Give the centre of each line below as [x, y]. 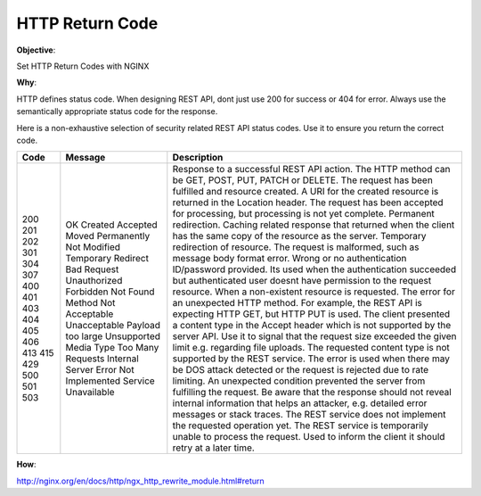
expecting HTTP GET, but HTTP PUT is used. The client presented [311, 314]
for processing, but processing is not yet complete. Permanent [304, 214]
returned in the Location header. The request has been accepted [308, 203]
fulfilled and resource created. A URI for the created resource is [306, 192]
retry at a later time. [214, 448]
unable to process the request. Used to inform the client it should [309, 437]
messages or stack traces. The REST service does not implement [309, 415]
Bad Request [92, 269]
